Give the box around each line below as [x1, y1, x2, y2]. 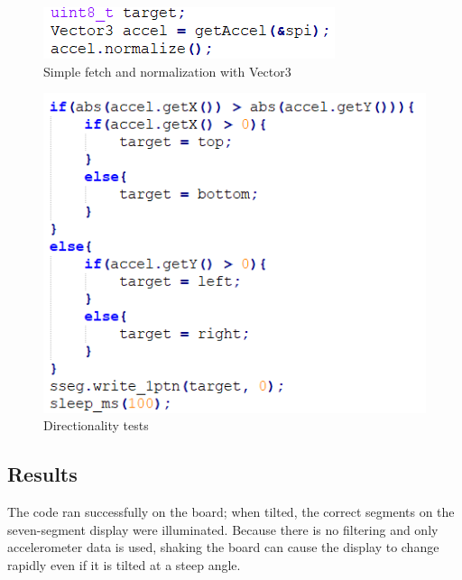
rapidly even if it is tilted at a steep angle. [7, 555, 241, 574]
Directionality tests [43, 416, 149, 435]
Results [7, 460, 78, 488]
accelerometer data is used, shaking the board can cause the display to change [7, 538, 439, 557]
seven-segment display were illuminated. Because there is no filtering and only [7, 520, 439, 539]
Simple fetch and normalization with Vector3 [43, 61, 291, 80]
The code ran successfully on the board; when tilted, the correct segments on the [7, 502, 455, 521]
